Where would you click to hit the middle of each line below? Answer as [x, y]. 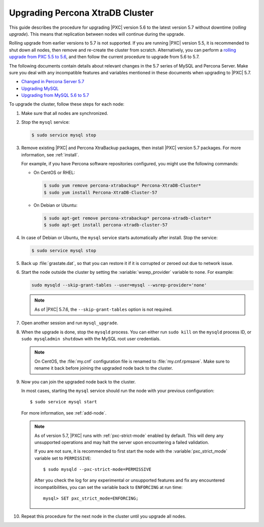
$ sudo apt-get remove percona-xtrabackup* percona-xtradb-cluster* [128, 218]
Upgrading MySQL [40, 88]
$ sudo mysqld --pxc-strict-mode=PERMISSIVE [97, 470]
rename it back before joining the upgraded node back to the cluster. [104, 368]
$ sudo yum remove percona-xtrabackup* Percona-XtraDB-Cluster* [122, 186]
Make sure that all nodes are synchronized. [65, 113]
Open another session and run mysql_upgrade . [70, 323]
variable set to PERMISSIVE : [63, 458]
